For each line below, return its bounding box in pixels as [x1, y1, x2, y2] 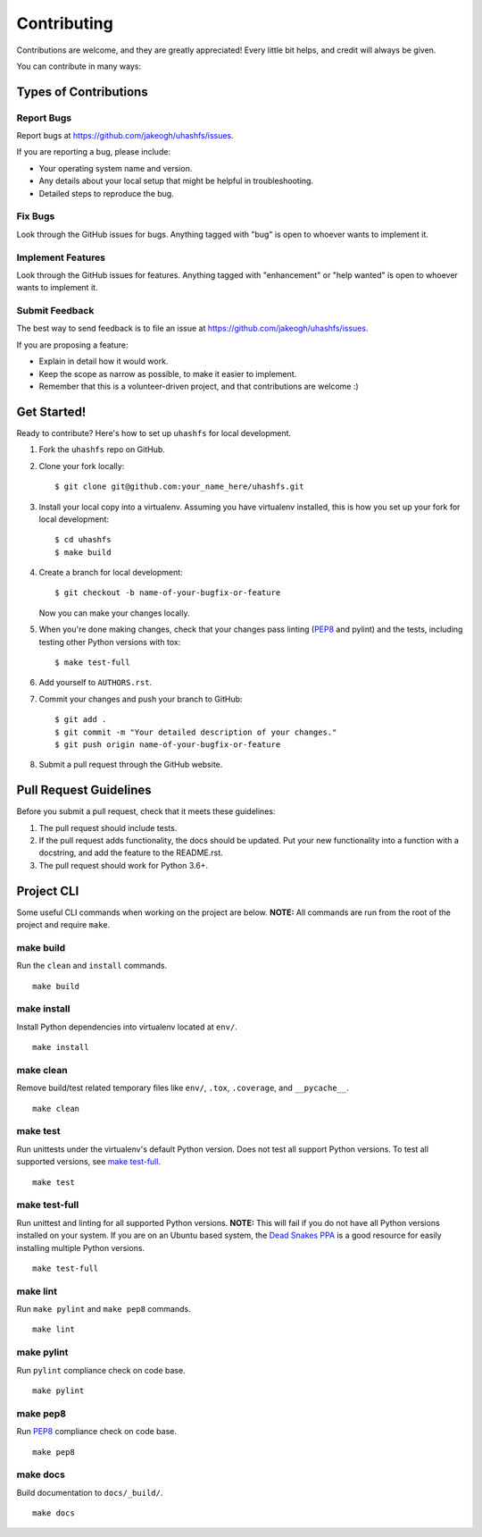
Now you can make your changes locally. [38, 608, 190, 618]
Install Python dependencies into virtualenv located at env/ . [16, 1021, 238, 1032]
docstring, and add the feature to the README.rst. [38, 847, 223, 858]
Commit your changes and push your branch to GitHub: [38, 693, 243, 704]
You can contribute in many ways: [16, 61, 142, 71]
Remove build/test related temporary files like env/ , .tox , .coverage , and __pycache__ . [16, 1082, 349, 1094]
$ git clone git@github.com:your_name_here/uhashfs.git [54, 482, 304, 491]
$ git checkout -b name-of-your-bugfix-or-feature [54, 588, 281, 598]
